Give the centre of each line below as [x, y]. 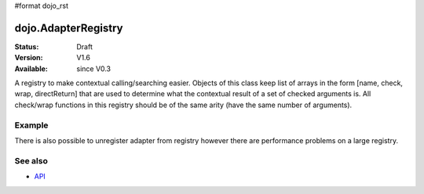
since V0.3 [94, 68]
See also [31, 160]
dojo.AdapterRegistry [69, 28]
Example [31, 125]
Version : [29, 58]
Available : [31, 68]
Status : [27, 46]
